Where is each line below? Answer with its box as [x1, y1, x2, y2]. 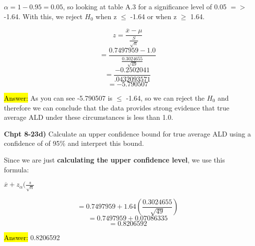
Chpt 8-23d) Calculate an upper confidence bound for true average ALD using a [4, 128, 251, 138]
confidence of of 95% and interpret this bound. [4, 138, 144, 148]
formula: [4, 164, 29, 174]
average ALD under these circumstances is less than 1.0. [4, 112, 173, 122]
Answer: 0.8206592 [4, 232, 60, 243]
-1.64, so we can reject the [126, 92, 205, 103]
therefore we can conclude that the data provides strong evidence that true [4, 102, 229, 112]
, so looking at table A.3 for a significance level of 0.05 [63, 1, 227, 11]
